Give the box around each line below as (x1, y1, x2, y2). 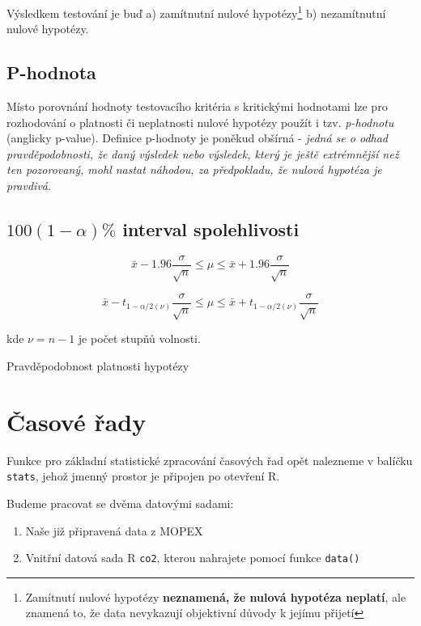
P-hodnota (6, 60, 96, 85)
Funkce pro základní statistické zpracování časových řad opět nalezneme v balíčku (6, 451, 413, 468)
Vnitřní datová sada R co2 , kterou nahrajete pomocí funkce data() (25, 549, 360, 566)
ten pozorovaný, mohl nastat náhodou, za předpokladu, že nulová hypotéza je (6, 161, 382, 178)
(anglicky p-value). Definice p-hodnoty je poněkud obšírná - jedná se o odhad (6, 129, 389, 146)
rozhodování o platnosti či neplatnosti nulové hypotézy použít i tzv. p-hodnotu (6, 113, 394, 130)
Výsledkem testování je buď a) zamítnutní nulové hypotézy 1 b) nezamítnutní (6, 2, 386, 21)
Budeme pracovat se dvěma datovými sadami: (6, 495, 234, 512)
